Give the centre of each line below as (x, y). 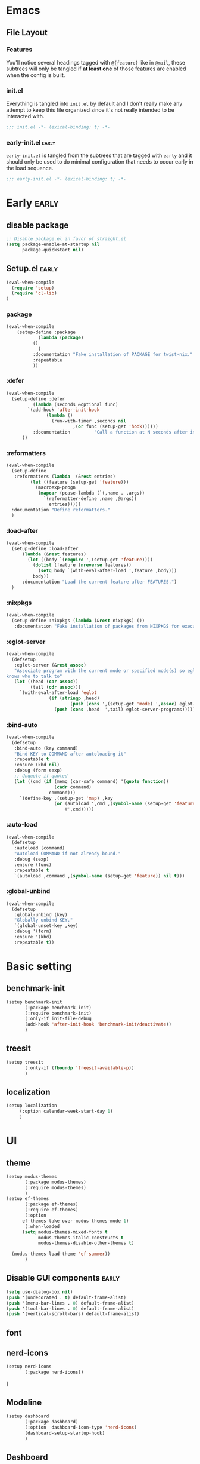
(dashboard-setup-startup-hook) (65, 1433)
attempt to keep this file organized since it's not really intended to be (90, 110)
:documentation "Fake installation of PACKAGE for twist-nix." (113, 354)
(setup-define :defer (38, 399)
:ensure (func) (33, 865)
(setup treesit (25, 1062)
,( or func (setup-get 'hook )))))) (115, 426)
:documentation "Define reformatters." (61, 510)
